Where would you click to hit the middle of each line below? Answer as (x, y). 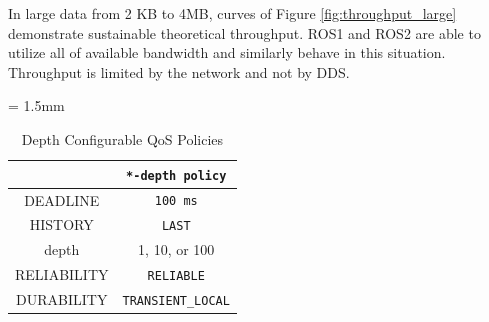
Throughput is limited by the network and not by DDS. (179, 71)
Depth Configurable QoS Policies (122, 138)
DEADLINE (62, 199)
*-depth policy (176, 175)
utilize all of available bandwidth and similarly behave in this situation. (227, 52)
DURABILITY (62, 299)
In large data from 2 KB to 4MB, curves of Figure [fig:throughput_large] (232, 13)
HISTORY (61, 224)
